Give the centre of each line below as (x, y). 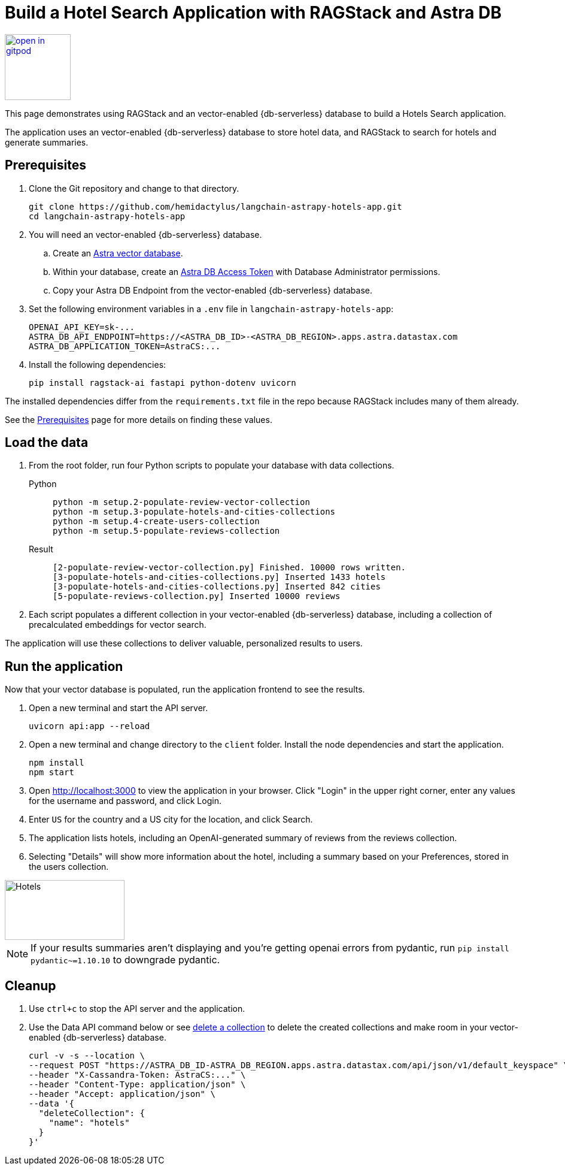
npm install (57, 763)
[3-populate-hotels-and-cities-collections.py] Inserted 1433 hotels (219, 577)
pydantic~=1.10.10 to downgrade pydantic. (125, 960)
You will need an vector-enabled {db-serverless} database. (145, 234)
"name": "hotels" (89, 1123)
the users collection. (69, 867)
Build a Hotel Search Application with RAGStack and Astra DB (253, 13)
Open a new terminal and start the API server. (119, 708)
